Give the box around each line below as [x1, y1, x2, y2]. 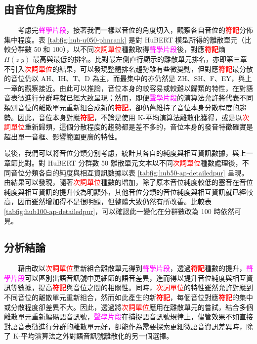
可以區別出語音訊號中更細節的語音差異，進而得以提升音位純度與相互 [25, 272, 246, 283]
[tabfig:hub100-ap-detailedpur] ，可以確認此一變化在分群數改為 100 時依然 [4, 206, 235, 216]
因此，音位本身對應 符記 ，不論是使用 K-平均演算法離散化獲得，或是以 [17, 112, 243, 122]
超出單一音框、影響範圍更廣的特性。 [4, 131, 122, 141]
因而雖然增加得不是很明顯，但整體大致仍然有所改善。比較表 [17, 196, 212, 207]
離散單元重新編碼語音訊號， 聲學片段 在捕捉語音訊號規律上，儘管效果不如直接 [4, 311, 253, 322]
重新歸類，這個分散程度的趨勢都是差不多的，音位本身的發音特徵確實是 [25, 122, 253, 132]
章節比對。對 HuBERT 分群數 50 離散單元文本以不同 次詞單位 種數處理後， [4, 157, 242, 168]
